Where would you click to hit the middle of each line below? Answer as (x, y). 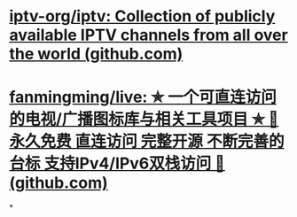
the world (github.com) (96, 54)
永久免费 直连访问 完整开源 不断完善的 (147, 141)
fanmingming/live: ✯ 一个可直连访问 (143, 97)
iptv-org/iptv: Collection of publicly (142, 16)
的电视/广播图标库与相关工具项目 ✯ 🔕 (144, 119)
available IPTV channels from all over (148, 35)
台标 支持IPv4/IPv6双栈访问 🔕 (117, 163)
